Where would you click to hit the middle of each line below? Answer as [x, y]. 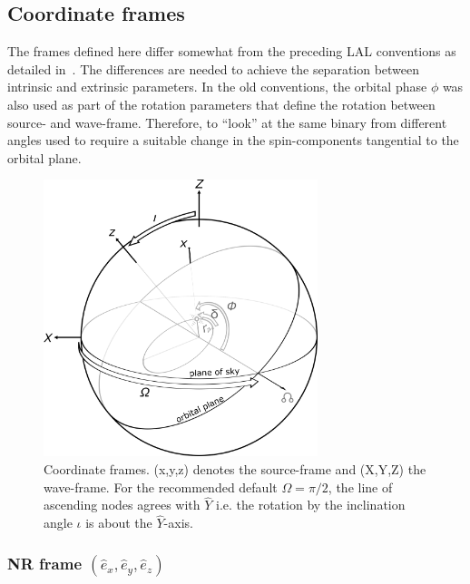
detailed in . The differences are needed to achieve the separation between [214, 68]
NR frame [45, 563]
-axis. [178, 523]
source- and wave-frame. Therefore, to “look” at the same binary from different [227, 122]
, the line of [360, 487]
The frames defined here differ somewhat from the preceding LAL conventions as [232, 51]
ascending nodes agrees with [122, 505]
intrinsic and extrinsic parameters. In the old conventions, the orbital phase [217, 87]
